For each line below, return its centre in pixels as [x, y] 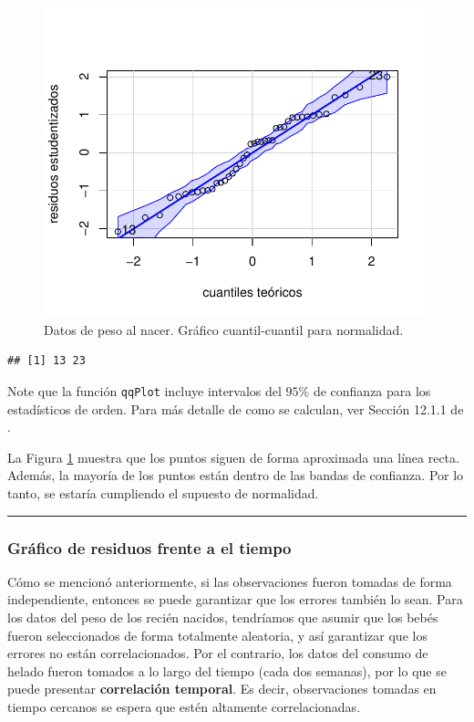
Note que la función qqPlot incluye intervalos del [144, 390]
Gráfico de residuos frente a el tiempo [149, 547]
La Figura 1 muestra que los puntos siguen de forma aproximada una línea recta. [233, 457]
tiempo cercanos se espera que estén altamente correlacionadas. [184, 706]
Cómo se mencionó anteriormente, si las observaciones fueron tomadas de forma [230, 581]
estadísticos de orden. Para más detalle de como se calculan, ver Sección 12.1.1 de [236, 408]
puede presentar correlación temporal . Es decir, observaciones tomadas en [222, 689]
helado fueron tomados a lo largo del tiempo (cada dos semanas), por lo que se [227, 670]
